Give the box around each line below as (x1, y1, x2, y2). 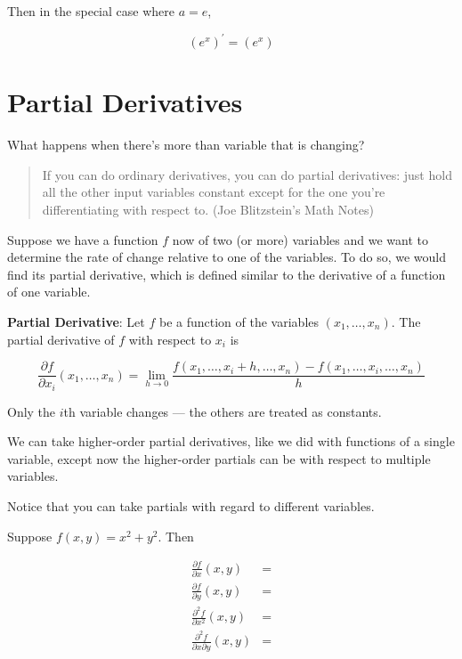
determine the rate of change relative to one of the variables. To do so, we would (7, 248, 446, 266)
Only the (7, 402, 56, 420)
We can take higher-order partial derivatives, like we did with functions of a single (7, 432, 455, 451)
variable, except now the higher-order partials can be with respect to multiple (7, 449, 431, 468)
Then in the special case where (7, 2, 174, 20)
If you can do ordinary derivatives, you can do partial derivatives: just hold (42, 165, 452, 183)
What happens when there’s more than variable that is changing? (7, 135, 365, 154)
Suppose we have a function (7, 230, 158, 248)
